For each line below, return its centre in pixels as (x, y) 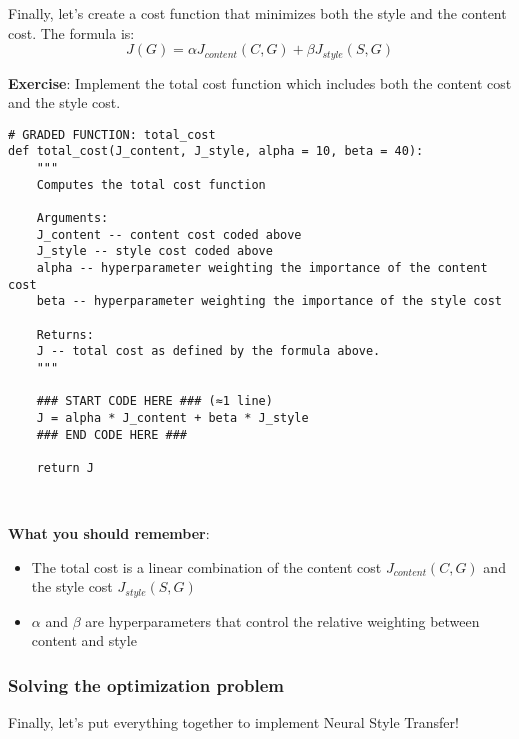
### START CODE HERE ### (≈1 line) (154, 401)
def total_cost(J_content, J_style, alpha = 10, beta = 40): (216, 151)
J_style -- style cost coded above (154, 251)
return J (65, 467)
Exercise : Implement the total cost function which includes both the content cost (260, 82)
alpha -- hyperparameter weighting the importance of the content (262, 268)
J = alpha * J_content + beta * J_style (172, 417)
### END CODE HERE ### (111, 434)
